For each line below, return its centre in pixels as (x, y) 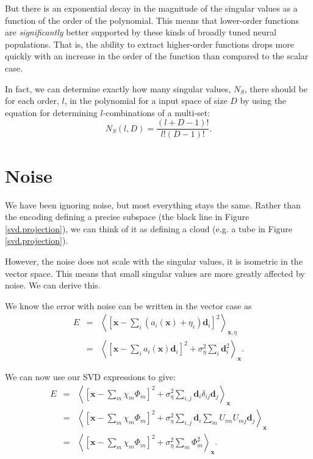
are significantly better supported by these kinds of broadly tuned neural (141, 32)
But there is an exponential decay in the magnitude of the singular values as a (151, 8)
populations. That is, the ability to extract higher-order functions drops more (149, 44)
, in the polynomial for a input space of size (146, 101)
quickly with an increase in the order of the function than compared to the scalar (157, 56)
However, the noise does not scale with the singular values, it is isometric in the (154, 261)
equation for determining (51, 112)
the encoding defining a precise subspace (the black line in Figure (127, 217)
